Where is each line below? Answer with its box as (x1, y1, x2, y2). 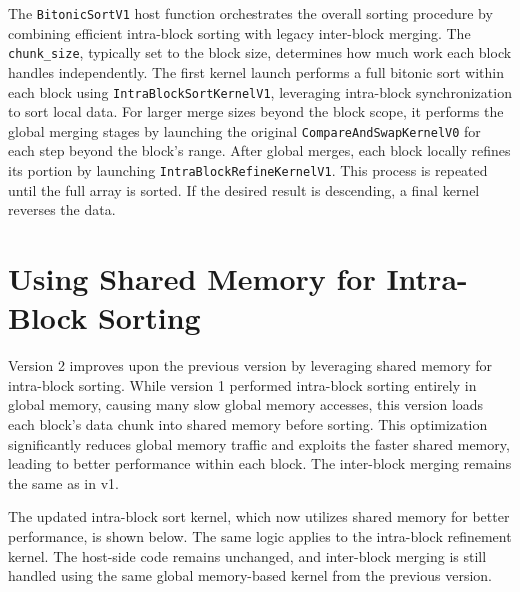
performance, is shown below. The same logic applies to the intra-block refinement (8, 525, 512, 546)
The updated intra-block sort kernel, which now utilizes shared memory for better (8, 506, 510, 527)
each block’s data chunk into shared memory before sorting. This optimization (8, 413, 488, 434)
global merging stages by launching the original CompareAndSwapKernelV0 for (8, 120, 481, 141)
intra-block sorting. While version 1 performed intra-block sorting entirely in (8, 374, 477, 395)
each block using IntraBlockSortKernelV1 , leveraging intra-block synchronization (8, 81, 512, 102)
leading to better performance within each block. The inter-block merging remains (8, 453, 512, 474)
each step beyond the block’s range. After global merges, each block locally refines (8, 140, 511, 161)
